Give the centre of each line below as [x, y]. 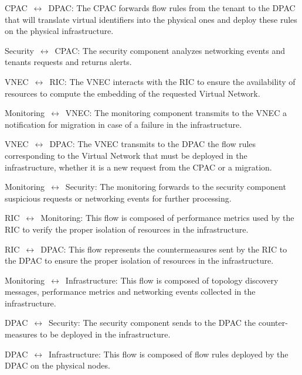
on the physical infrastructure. [59, 31]
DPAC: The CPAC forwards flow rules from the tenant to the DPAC [172, 8]
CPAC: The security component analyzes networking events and [170, 50]
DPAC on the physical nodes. [57, 365]
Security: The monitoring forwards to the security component [176, 187]
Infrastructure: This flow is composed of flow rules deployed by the [169, 354]
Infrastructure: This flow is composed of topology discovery [172, 280]
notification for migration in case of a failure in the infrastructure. [123, 124]
